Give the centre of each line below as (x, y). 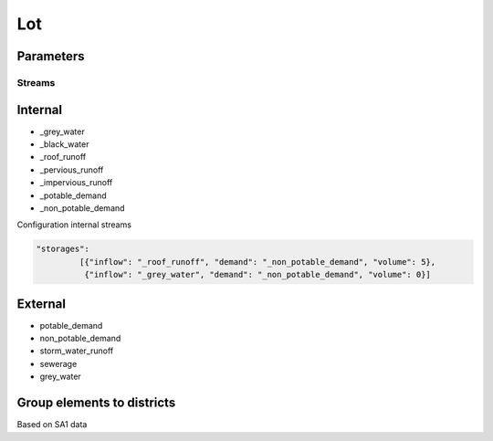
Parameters (51, 56)
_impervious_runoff (76, 183)
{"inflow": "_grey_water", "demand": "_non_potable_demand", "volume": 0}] (257, 275)
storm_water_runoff (77, 351)
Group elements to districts (96, 403)
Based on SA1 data (52, 425)
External (41, 304)
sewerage (58, 363)
